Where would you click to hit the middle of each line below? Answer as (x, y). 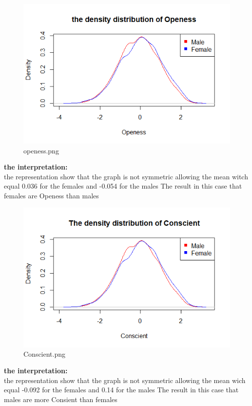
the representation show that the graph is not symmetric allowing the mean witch (126, 176)
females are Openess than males (51, 196)
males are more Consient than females (61, 399)
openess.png (41, 150)
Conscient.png (45, 354)
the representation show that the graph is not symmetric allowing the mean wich (125, 380)
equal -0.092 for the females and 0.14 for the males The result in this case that (121, 390)
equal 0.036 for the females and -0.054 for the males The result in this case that (123, 186)
